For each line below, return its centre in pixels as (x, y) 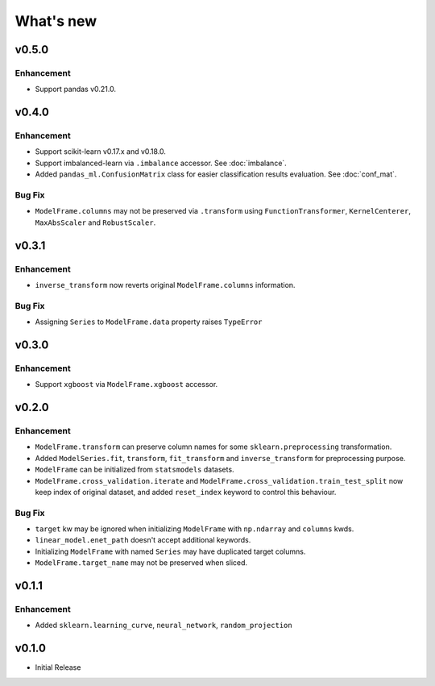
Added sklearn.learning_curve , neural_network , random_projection (164, 626)
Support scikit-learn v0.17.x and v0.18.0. (101, 152)
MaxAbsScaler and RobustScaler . (95, 222)
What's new (56, 21)
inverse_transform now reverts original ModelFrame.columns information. (165, 285)
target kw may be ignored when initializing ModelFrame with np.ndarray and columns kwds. (195, 529)
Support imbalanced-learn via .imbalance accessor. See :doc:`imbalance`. (161, 163)
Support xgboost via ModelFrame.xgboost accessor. (126, 385)
